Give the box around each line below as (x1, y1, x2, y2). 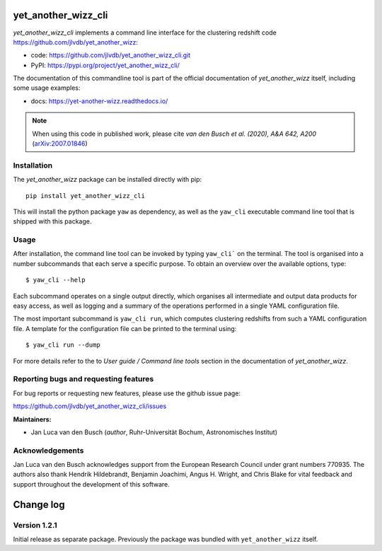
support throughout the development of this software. (13, 480, 170, 488)
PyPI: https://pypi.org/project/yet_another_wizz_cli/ (30, 61, 180, 69)
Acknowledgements (13, 446, 84, 456)
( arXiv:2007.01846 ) (32, 139, 88, 148)
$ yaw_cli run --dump (25, 341, 100, 349)
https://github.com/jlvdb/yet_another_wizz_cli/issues (13, 402, 167, 410)
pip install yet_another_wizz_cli (25, 192, 145, 199)
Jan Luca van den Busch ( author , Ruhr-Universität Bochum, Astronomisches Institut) (30, 428, 278, 436)
